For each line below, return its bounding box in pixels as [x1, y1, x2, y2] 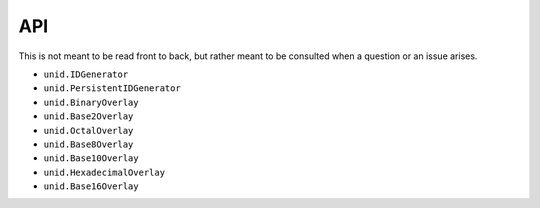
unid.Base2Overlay [43, 111, 134, 122]
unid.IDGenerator [43, 68, 129, 80]
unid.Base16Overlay [43, 181, 139, 192]
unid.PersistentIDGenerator [43, 83, 182, 94]
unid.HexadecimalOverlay [43, 166, 165, 178]
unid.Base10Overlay [43, 153, 139, 164]
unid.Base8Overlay [43, 138, 134, 150]
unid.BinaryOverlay [43, 96, 139, 108]
